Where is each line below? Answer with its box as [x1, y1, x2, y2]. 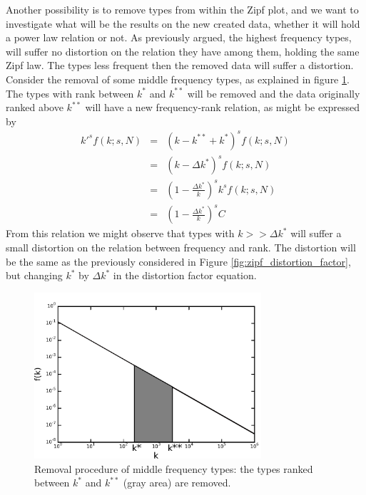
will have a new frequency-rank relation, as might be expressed [85, 100, 360, 115]
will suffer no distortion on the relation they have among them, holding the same [6, 43, 360, 58]
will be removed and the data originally [187, 85, 360, 100]
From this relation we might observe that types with [6, 226, 235, 241]
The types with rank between [6, 85, 134, 100]
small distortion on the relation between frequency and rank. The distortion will [6, 240, 356, 255]
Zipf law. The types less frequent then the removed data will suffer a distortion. [6, 58, 354, 73]
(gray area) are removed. [123, 475, 231, 490]
